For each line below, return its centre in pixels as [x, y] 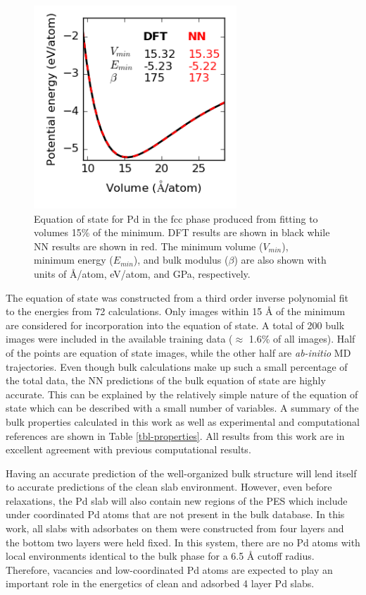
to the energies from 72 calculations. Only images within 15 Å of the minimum [176, 311]
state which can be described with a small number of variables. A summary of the [182, 408]
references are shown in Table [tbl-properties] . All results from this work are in [175, 435]
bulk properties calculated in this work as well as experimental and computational [183, 421]
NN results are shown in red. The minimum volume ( [149, 246]
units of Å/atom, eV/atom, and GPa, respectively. [142, 273]
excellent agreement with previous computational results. [128, 449]
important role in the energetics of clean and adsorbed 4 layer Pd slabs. [160, 583]
